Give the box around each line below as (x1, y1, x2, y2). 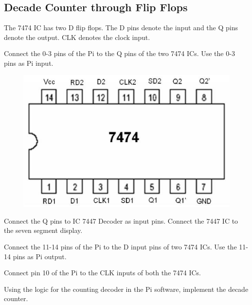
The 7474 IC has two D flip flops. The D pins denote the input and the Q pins (4, 22, 238, 33)
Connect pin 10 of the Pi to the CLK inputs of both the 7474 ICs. (4, 267, 201, 278)
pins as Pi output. (13, 251, 67, 261)
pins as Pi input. (4, 57, 54, 68)
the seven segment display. (4, 225, 83, 235)
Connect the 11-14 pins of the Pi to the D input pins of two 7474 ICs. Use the (4, 241, 237, 251)
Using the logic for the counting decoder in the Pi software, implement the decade (4, 284, 249, 294)
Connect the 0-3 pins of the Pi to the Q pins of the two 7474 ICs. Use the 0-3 (4, 48, 235, 58)
